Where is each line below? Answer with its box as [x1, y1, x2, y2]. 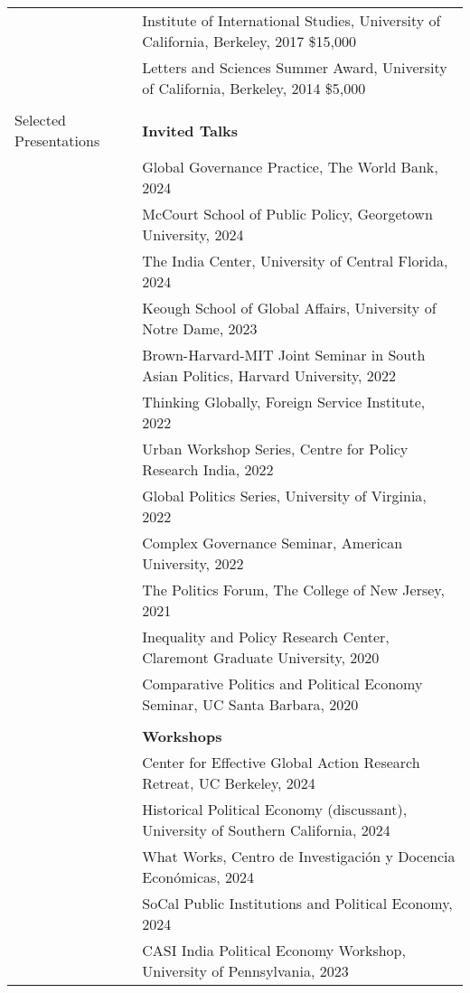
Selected [14, 109, 66, 130]
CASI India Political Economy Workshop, [142, 940, 406, 960]
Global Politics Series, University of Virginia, [142, 485, 427, 506]
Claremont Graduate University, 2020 [142, 647, 380, 668]
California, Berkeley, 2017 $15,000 [142, 31, 357, 52]
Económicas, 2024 [142, 867, 255, 887]
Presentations [14, 130, 100, 151]
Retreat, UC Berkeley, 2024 [142, 773, 315, 793]
